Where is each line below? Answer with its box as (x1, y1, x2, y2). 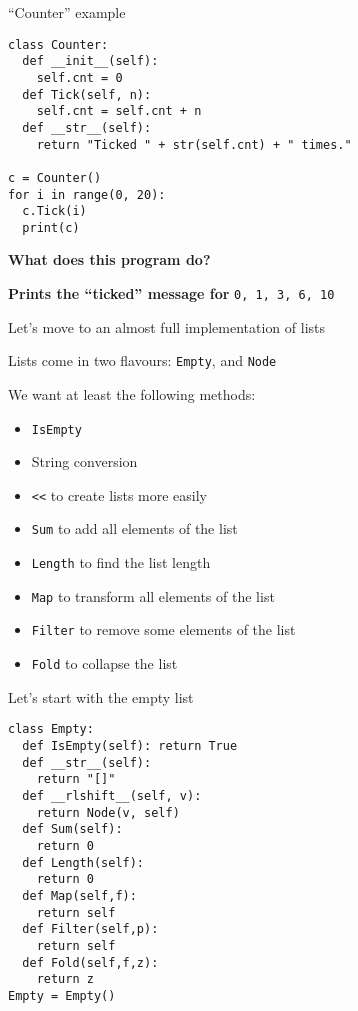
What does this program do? (8, 249, 211, 270)
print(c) (22, 220, 80, 235)
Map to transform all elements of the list (31, 585, 275, 606)
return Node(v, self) (36, 805, 180, 820)
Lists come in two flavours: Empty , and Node (8, 350, 277, 371)
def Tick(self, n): (22, 87, 152, 102)
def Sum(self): (22, 822, 123, 837)
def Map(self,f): (22, 888, 137, 903)
